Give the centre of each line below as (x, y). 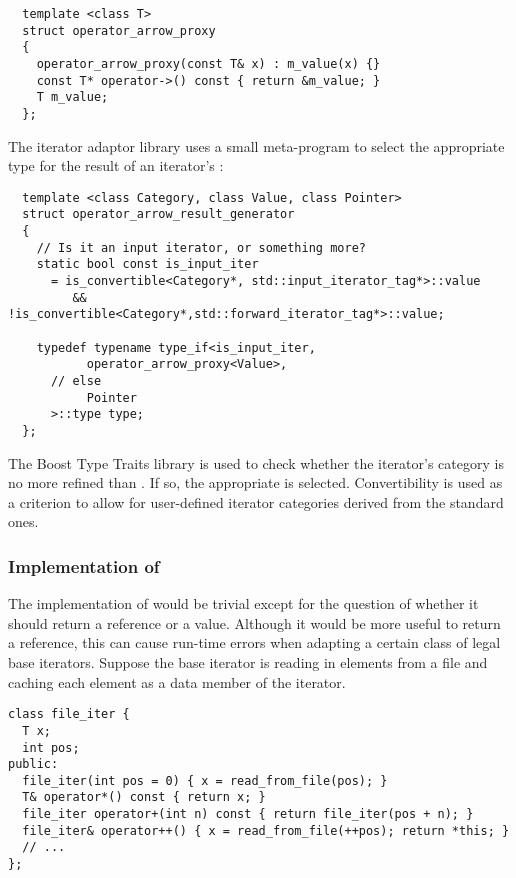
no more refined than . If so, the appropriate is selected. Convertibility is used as (255, 482)
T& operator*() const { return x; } (144, 797)
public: (33, 764)
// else (76, 381)
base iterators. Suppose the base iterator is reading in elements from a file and (248, 662)
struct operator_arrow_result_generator (158, 214)
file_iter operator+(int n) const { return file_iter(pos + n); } (248, 814)
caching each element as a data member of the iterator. (177, 681)
